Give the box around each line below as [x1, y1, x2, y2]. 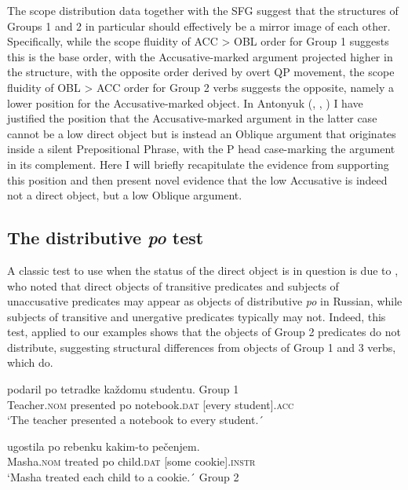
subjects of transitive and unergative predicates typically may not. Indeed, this [7, 308, 386, 324]
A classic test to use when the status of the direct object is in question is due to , [7, 261, 399, 278]
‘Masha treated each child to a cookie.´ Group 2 [7, 469, 239, 485]
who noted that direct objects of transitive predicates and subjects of [7, 277, 339, 294]
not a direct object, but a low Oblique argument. [7, 187, 242, 203]
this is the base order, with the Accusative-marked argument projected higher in [7, 48, 393, 64]
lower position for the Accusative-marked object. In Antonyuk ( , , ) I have [7, 94, 363, 111]
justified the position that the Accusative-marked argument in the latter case [7, 110, 377, 126]
